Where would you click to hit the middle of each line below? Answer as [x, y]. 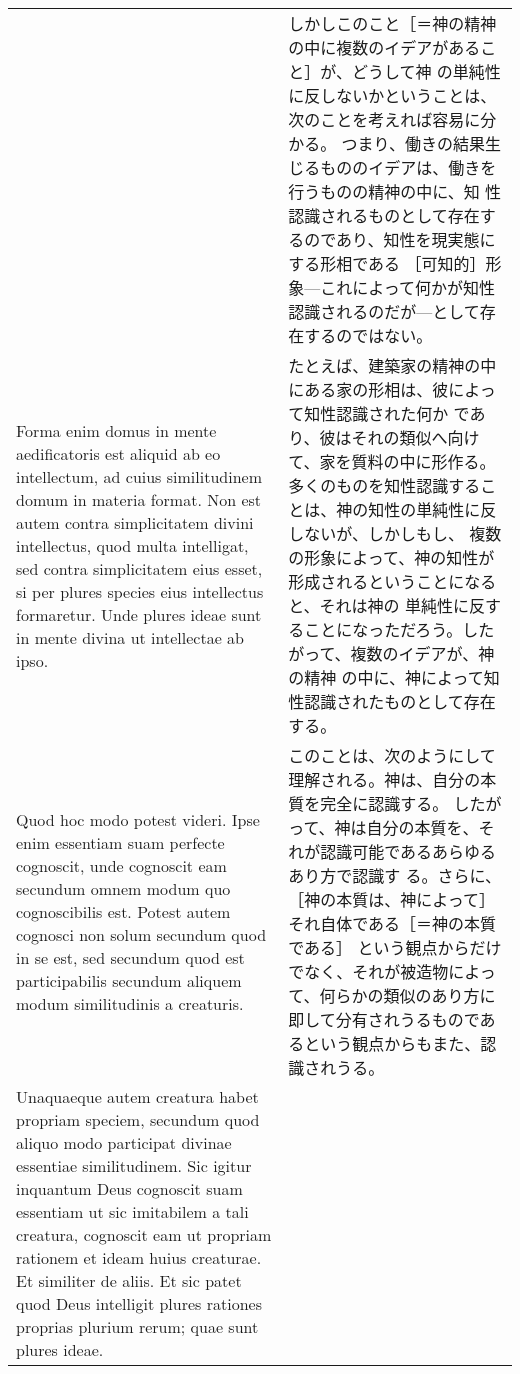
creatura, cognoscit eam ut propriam [144, 1234]
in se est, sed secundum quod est [130, 957]
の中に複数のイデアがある [384, 47]
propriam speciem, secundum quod [138, 1119]
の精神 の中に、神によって [386, 677]
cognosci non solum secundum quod [141, 934]
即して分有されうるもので [384, 1019]
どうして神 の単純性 [426, 71]
